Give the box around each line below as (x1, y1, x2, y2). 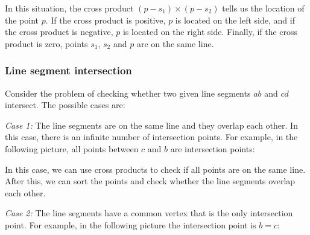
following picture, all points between (5, 142, 139, 155)
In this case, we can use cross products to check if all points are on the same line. (5, 163, 306, 175)
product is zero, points (5, 37, 88, 50)
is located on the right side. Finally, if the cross (122, 25, 298, 38)
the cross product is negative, (5, 25, 113, 38)
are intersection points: (170, 142, 255, 155)
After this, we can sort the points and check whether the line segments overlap (5, 175, 296, 187)
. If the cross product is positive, (45, 13, 166, 26)
